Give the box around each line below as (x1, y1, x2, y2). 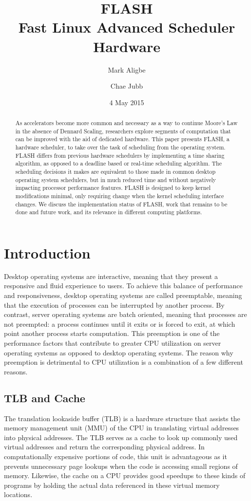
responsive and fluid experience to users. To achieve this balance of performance (4, 280, 243, 291)
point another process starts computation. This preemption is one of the (4, 328, 220, 338)
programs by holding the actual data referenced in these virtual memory (4, 480, 220, 490)
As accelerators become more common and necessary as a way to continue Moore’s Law (15, 119, 238, 127)
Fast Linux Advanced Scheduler (18, 17, 235, 37)
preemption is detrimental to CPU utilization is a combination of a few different (4, 357, 243, 367)
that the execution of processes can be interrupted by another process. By (4, 299, 225, 310)
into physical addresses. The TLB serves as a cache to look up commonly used (4, 432, 238, 442)
